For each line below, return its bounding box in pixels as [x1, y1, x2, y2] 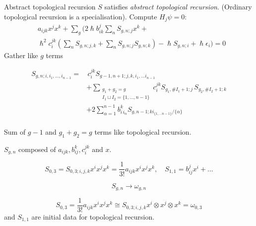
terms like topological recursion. [94, 126, 192, 137]
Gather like [4, 50, 38, 60]
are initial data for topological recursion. [31, 212, 155, 222]
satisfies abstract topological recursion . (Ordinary [104, 1, 252, 11]
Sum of [4, 126, 26, 137]
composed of [18, 144, 56, 154]
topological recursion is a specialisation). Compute [4, 11, 157, 21]
